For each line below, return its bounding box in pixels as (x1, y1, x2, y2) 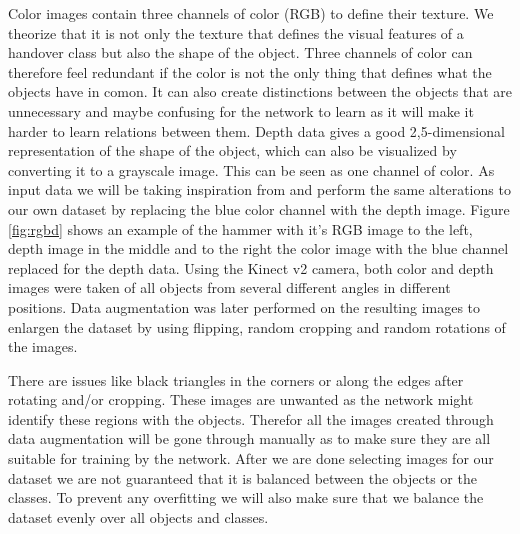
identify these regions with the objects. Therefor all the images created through (8, 408, 494, 429)
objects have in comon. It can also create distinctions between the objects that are (8, 81, 513, 102)
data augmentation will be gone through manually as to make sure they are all (8, 428, 491, 449)
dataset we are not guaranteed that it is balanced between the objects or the (8, 467, 477, 488)
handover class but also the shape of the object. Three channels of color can (8, 42, 473, 63)
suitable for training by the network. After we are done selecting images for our (8, 448, 494, 469)
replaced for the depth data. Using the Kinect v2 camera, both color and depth (8, 257, 494, 278)
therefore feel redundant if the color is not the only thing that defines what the (8, 61, 492, 82)
